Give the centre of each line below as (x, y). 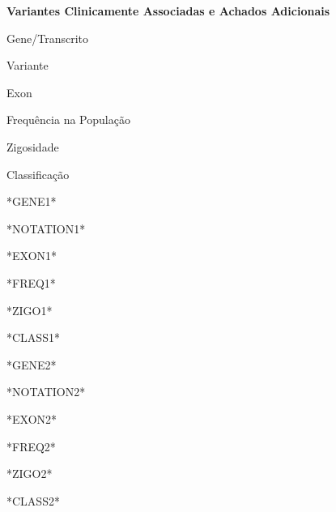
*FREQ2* (31, 446)
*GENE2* (32, 364)
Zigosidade (33, 146)
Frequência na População (68, 119)
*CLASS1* (33, 337)
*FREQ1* (31, 282)
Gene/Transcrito (47, 38)
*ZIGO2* (30, 474)
